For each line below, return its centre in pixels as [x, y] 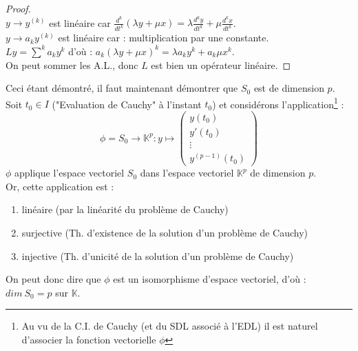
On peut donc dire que [53, 279]
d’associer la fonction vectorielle [89, 339]
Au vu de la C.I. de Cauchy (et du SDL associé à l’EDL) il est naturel [170, 326]
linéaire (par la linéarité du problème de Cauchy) [125, 209]
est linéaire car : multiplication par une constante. [164, 38]
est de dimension [289, 88]
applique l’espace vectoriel [70, 173]
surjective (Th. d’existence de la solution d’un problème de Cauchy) [165, 232]
